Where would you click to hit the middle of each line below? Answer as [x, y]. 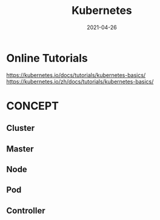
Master [20, 149]
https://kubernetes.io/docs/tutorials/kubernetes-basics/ [76, 75]
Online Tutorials [47, 58]
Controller [26, 211]
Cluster [21, 128]
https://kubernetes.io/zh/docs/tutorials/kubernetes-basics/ [80, 81]
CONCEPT [33, 106]
